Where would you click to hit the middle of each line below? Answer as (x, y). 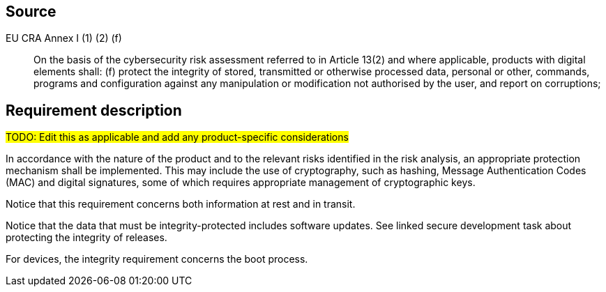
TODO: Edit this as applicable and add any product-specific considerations (177, 137)
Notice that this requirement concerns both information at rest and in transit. (181, 204)
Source (31, 11)
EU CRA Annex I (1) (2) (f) (64, 38)
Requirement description (94, 110)
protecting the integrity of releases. (86, 238)
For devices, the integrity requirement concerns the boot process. (157, 259)
